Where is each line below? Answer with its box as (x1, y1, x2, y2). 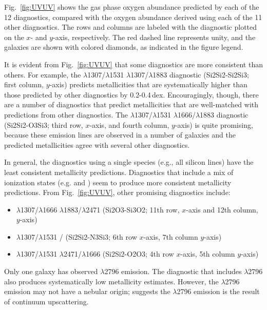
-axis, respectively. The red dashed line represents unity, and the (53, 31, 256, 42)
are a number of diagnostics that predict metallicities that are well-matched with (4, 99, 259, 110)
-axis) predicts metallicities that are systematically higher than (49, 79, 247, 90)
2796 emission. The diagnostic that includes (104, 266, 242, 277)
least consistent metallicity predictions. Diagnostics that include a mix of (4, 166, 234, 177)
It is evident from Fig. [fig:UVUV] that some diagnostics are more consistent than (4, 59, 263, 69)
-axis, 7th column (143, 231, 198, 242)
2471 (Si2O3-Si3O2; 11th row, (86, 204, 180, 215)
